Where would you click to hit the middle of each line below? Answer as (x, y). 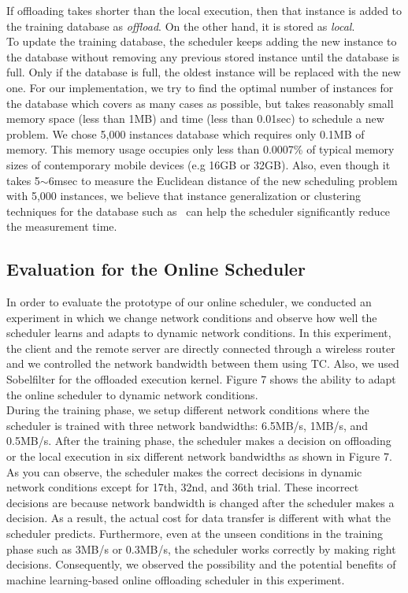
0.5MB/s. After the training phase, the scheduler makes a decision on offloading (199, 441)
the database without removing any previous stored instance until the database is (203, 56)
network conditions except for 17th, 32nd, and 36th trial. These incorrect (183, 487)
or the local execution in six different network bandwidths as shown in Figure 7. (199, 456)
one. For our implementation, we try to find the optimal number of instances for (200, 87)
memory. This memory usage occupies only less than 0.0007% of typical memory (200, 149)
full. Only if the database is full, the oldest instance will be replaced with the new (204, 72)
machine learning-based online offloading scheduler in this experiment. (176, 579)
